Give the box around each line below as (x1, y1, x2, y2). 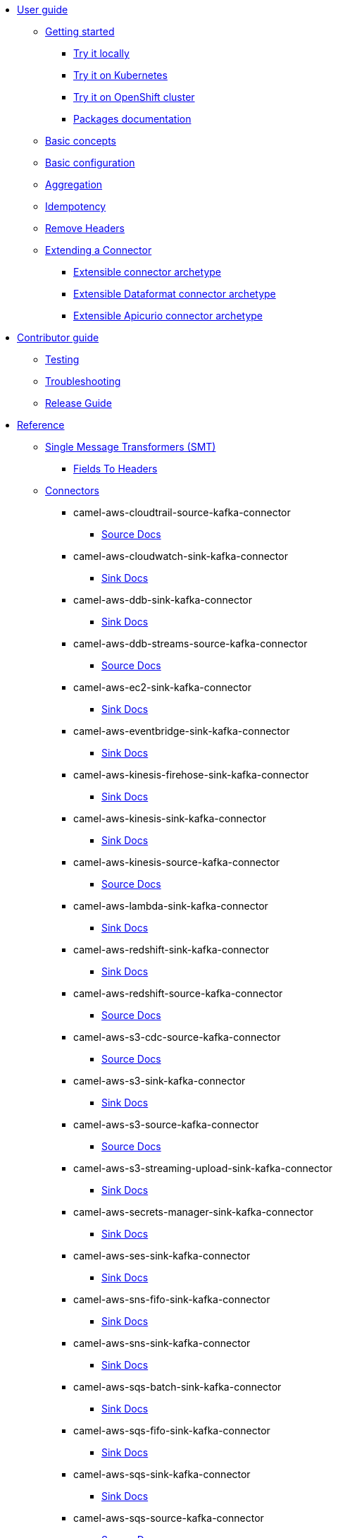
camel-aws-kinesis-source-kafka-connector (73, 856, 280, 868)
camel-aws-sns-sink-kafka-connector (73, 1337, 251, 1349)
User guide (17, 4, 68, 16)
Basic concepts (45, 135, 116, 147)
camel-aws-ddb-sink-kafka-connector (73, 594, 253, 606)
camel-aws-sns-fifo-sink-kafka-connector (73, 1293, 270, 1305)
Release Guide (45, 397, 112, 409)
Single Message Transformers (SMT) (45, 441, 216, 453)
